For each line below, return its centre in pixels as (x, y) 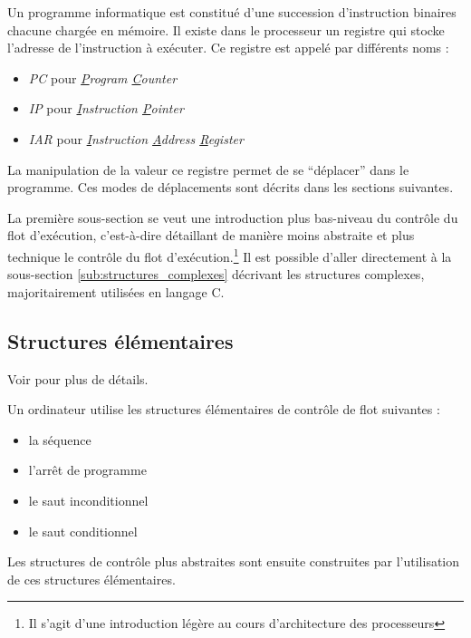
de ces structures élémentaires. (91, 579)
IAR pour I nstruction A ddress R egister (136, 138)
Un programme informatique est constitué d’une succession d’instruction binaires (232, 12)
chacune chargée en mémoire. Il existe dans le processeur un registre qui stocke (226, 29)
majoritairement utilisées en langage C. (116, 291)
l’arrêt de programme (87, 470)
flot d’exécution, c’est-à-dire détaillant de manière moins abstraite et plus (211, 235)
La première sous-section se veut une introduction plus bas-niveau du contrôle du (233, 217)
